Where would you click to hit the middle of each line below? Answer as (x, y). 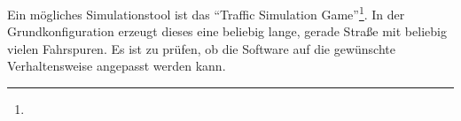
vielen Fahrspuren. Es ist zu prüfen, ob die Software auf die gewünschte (201, 48)
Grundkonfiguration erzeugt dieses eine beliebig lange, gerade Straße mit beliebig (227, 31)
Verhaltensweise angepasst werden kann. (117, 66)
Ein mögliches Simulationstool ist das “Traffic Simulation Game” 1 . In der (206, 13)
